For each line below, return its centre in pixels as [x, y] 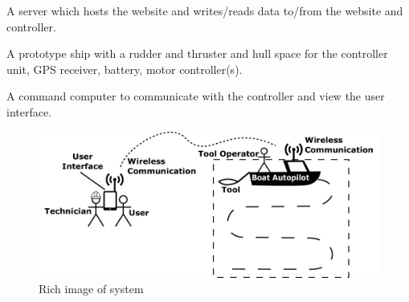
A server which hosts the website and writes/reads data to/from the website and [205, 10]
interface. [29, 111]
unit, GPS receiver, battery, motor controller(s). [125, 69]
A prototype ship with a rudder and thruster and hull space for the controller [197, 53]
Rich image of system [91, 289]
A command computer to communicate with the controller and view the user [196, 96]
